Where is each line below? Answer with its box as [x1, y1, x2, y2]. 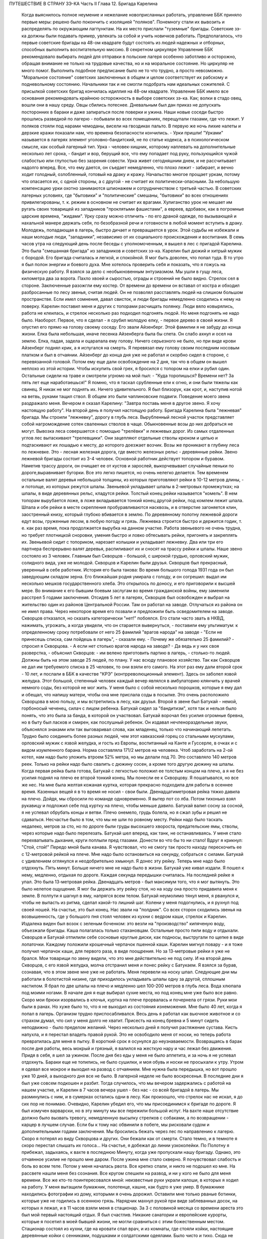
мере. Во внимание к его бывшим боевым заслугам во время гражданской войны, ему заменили [21, 587, 229, 593]
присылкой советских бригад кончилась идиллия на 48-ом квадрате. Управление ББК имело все [21, 88, 229, 94]
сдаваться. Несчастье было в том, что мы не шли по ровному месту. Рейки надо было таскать [21, 816, 223, 822]
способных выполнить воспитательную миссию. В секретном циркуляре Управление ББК [21, 47, 214, 53]
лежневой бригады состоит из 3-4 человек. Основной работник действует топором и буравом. [21, 456, 225, 462]
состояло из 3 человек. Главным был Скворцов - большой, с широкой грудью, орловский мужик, [21, 553, 229, 559]
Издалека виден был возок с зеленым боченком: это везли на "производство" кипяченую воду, [21, 920, 225, 926]
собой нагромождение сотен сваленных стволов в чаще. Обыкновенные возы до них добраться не [21, 421, 233, 427]
